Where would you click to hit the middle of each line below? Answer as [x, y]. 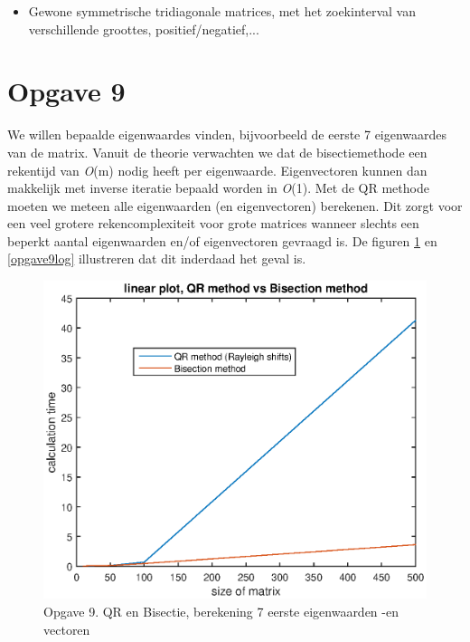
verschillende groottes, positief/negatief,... [144, 29]
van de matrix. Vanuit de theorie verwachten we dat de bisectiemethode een [217, 152]
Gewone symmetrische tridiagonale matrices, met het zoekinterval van [222, 11]
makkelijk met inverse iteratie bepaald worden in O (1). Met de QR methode [218, 188]
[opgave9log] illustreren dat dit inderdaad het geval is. [157, 259]
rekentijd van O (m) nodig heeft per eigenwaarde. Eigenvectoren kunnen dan [217, 170]
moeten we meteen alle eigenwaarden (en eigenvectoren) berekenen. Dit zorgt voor [235, 205]
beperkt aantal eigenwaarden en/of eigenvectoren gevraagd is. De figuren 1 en [222, 240]
